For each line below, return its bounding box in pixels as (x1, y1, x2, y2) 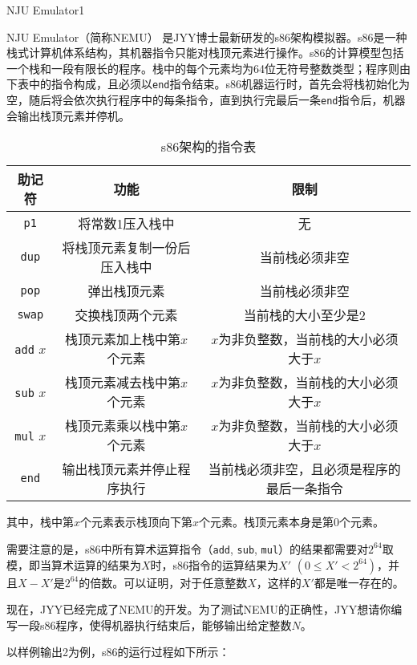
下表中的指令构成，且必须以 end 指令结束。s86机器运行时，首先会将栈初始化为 (6, 75, 410, 92)
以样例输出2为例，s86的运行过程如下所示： (6, 643, 230, 660)
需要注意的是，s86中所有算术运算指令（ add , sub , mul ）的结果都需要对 (6, 540, 369, 557)
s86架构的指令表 (160, 137, 257, 156)
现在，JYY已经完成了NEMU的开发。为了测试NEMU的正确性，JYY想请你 (6, 601, 391, 618)
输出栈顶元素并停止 (62, 460, 178, 479)
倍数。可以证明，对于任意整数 (90, 574, 248, 590)
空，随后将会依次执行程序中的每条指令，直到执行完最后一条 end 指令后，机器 (6, 91, 406, 108)
